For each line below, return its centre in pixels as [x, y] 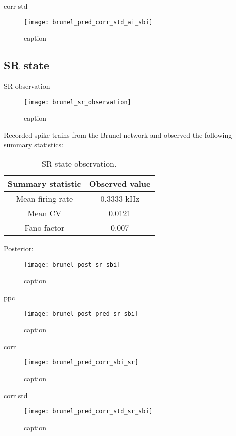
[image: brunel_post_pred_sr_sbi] [81, 314]
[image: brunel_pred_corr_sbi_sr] [81, 363]
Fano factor [45, 228]
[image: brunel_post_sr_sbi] [72, 265]
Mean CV [45, 213]
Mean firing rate [45, 199]
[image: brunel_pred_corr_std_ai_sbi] [88, 22]
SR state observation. [79, 164]
